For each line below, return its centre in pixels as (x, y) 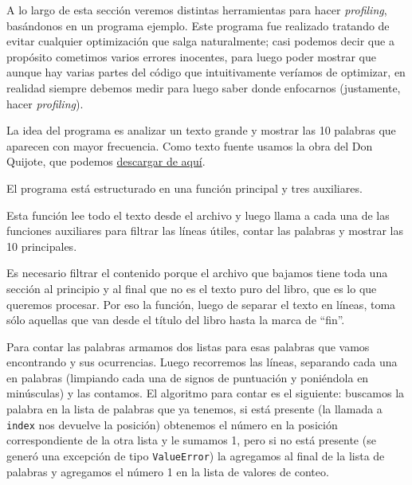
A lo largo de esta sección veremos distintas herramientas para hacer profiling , (197, 10)
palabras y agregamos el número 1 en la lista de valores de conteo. (168, 471)
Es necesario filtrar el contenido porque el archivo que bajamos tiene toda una (197, 273)
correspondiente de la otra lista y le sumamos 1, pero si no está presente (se (191, 440)
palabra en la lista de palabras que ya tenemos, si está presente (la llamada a (194, 409)
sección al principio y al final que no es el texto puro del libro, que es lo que (192, 288)
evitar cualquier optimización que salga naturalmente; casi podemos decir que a (200, 41)
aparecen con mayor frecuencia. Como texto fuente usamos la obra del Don (190, 145)
